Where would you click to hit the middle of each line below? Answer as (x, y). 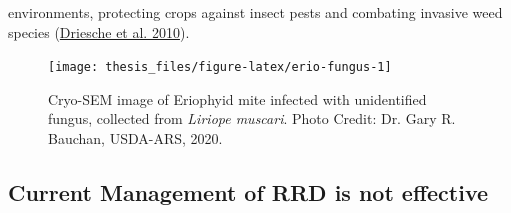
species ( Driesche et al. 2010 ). (99, 31)
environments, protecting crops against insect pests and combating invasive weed (255, 12)
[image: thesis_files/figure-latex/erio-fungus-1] (220, 67)
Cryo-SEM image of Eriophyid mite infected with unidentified (237, 98)
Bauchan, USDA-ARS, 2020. (135, 138)
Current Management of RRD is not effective (248, 192)
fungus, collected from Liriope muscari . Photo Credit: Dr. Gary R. (252, 118)
